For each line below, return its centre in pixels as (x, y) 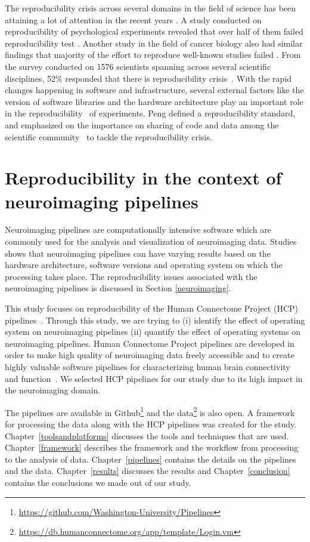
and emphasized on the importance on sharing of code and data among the (142, 124)
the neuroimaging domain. (53, 390)
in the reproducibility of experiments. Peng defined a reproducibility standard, (150, 113)
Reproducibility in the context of (143, 178)
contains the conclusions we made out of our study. (98, 482)
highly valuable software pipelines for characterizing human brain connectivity (148, 366)
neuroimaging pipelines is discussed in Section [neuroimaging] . (118, 288)
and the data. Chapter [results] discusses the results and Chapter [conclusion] (148, 471)
